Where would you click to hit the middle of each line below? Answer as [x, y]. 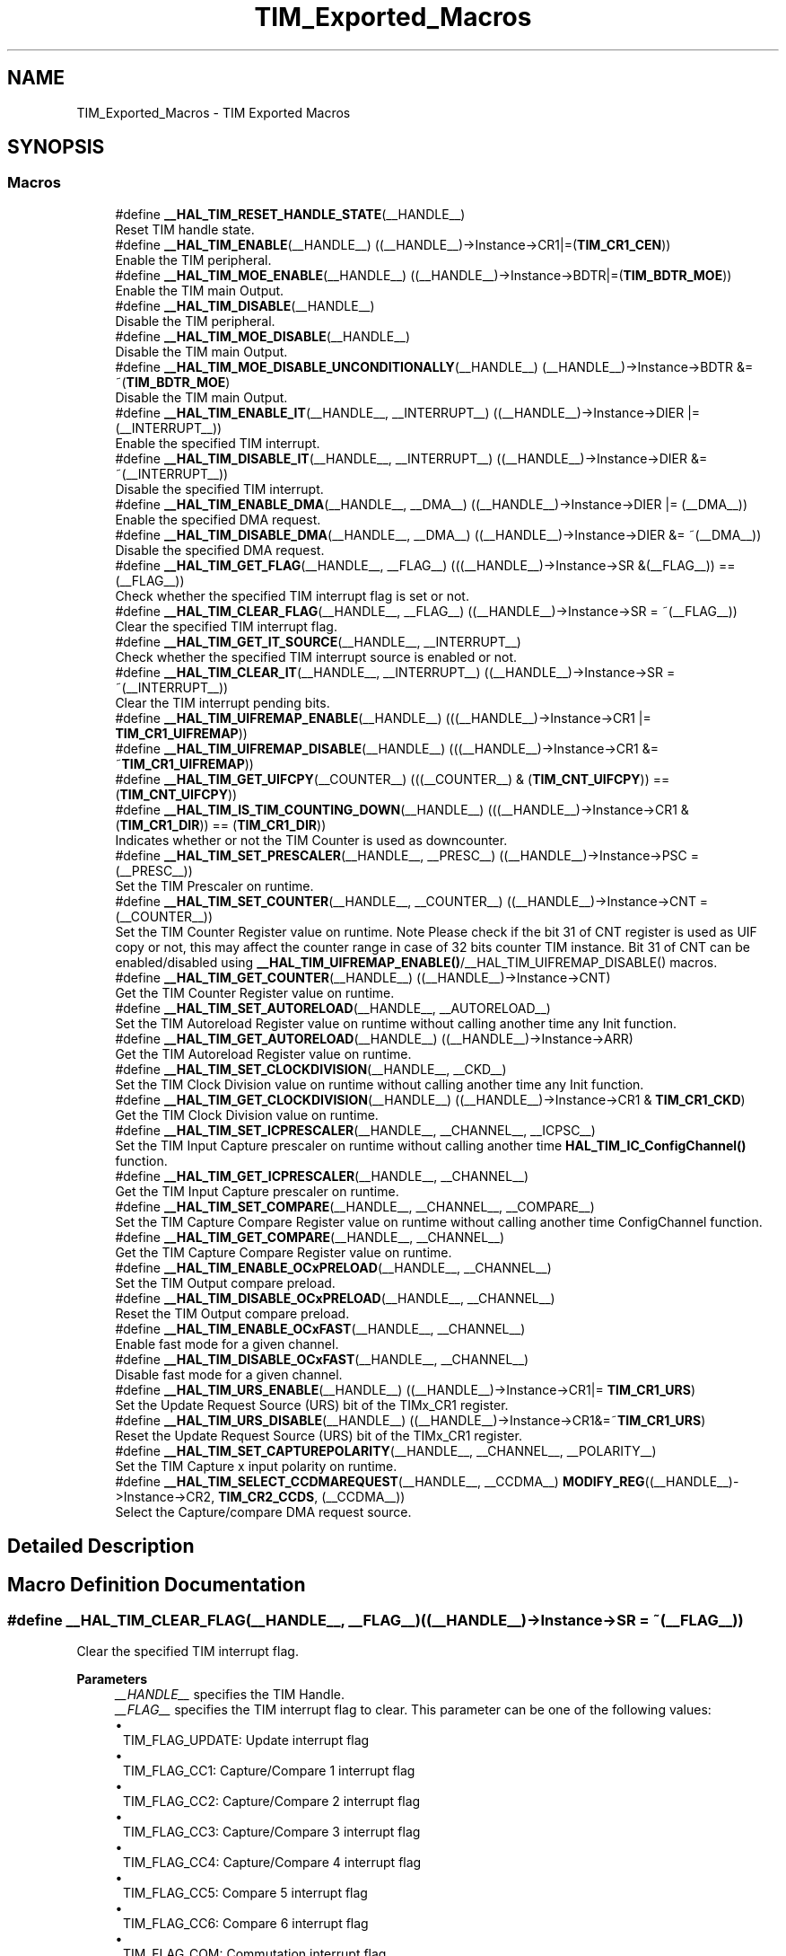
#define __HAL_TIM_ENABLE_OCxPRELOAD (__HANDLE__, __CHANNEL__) [333, 1267]
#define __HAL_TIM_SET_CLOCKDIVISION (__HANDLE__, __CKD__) [311, 1069]
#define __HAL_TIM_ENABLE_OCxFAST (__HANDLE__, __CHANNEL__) [320, 1328]
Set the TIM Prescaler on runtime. [214, 885]
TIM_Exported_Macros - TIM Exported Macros [214, 112]
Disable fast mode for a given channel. [229, 1374]
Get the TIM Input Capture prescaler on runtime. [257, 1191]
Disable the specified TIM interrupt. [219, 489]
